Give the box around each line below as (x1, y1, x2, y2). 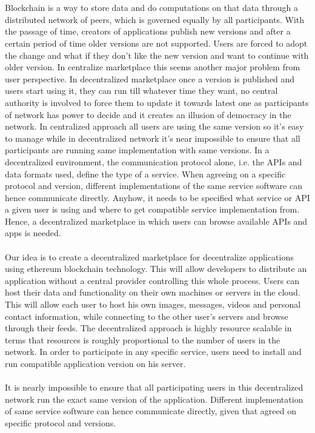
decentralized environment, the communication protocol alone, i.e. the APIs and (5, 155, 302, 168)
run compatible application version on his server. (5, 357, 186, 369)
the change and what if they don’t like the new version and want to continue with (5, 48, 309, 61)
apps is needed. (5, 226, 61, 239)
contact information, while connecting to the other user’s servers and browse (5, 309, 288, 322)
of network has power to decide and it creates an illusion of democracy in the (5, 108, 291, 121)
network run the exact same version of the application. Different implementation (5, 392, 303, 405)
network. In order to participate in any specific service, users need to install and (5, 345, 302, 358)
